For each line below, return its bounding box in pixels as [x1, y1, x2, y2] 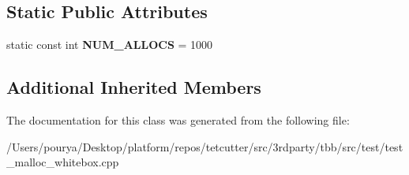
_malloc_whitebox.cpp [6, 154, 119, 170]
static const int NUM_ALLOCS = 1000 [6, 36, 213, 53]
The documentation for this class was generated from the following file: [6, 112, 350, 128]
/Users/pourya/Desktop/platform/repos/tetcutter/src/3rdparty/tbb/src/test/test [6, 138, 403, 155]
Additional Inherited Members [6, 75, 261, 99]
